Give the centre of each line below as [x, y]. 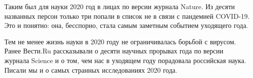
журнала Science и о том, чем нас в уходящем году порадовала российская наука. [125, 60]
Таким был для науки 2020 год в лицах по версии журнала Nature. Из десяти [120, 6]
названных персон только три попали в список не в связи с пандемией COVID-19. [127, 16]
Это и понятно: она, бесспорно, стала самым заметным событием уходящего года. [126, 25]
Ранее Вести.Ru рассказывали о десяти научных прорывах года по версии [114, 51]
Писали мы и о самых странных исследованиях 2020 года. [91, 70]
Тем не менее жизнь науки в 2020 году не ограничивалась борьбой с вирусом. [120, 41]
